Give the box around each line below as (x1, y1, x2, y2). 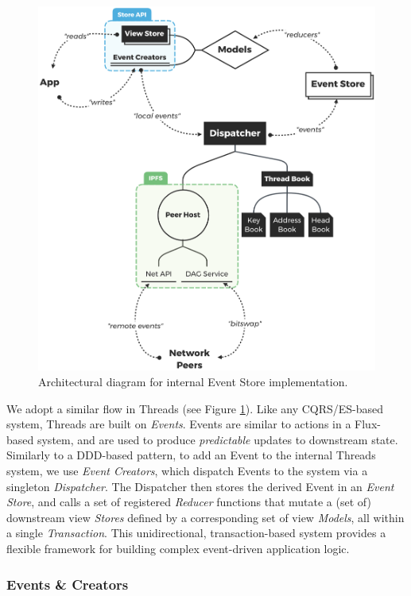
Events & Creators (6, 574, 129, 594)
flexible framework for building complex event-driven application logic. (6, 540, 350, 556)
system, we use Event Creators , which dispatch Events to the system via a (6, 462, 368, 479)
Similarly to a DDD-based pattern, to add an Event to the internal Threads (6, 447, 376, 463)
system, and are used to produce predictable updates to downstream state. (37, 431, 398, 447)
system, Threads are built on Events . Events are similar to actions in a (6, 416, 351, 432)
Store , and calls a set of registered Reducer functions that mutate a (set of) (6, 493, 371, 510)
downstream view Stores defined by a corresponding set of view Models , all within (6, 509, 405, 525)
